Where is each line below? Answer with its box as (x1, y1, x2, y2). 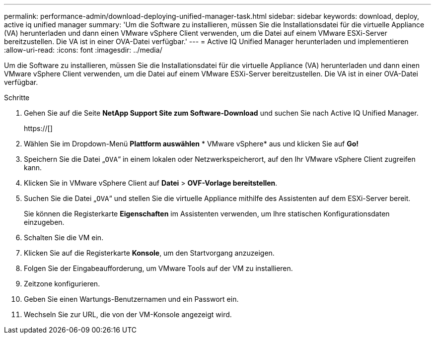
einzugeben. (24, 218, 65, 226)
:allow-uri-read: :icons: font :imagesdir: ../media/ (4, 46, 162, 54)
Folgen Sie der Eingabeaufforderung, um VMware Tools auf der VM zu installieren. (24, 264, 293, 272)
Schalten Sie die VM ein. (24, 233, 104, 242)
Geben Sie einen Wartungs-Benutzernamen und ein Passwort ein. (24, 295, 239, 303)
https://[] (24, 124, 53, 133)
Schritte (4, 93, 30, 102)
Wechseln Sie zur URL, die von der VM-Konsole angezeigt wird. (24, 310, 232, 319)
